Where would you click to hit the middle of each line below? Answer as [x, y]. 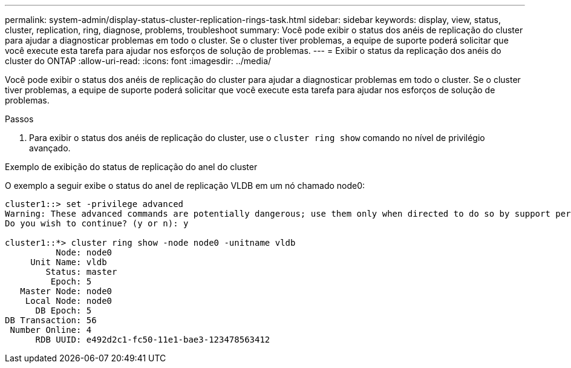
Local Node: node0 [69, 301]
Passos [19, 119]
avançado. [50, 148]
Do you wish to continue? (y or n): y [97, 223]
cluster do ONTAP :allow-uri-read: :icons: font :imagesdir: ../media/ [138, 61]
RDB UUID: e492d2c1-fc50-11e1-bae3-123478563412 [153, 340]
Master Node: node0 [66, 291]
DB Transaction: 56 [51, 320]
